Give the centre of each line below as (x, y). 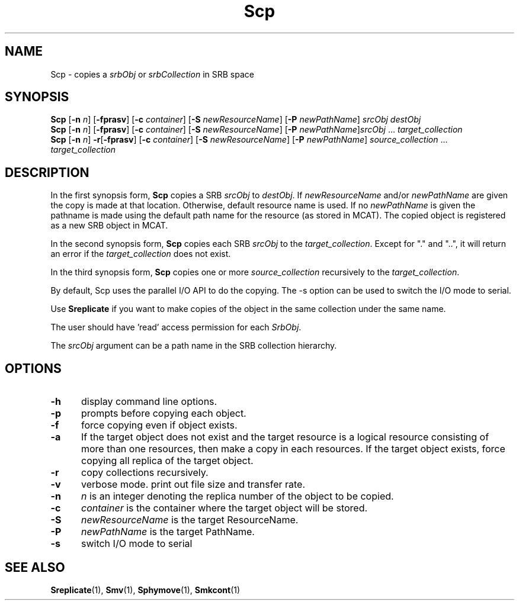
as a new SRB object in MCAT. (109, 226)
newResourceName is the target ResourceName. (190, 520)
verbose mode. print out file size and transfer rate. (193, 485)
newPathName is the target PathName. (168, 532)
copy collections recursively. (145, 473)
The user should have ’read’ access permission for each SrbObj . (176, 327)
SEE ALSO (35, 567)
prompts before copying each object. (164, 413)
